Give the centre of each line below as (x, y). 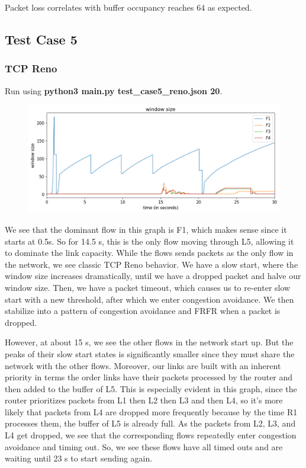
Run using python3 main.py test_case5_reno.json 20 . (114, 90)
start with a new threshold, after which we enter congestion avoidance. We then (149, 299)
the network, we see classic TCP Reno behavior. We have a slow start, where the (152, 264)
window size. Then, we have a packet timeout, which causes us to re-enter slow (148, 287)
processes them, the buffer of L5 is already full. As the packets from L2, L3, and (150, 423)
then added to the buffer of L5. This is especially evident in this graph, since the (151, 388)
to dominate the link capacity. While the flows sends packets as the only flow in (149, 253)
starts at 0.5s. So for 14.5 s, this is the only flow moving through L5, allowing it (149, 241)
